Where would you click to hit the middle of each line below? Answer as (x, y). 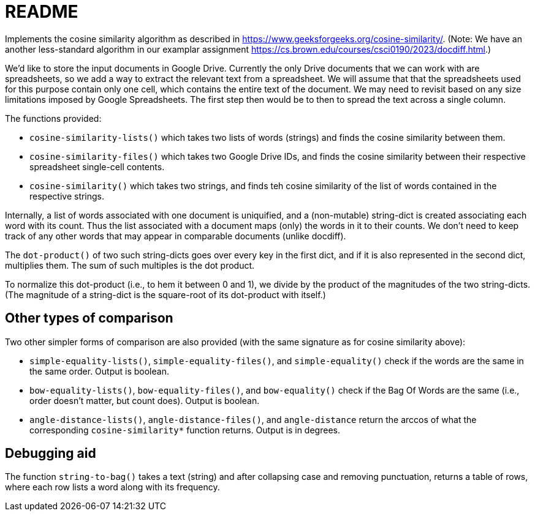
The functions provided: (53, 118)
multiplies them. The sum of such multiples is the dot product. (130, 265)
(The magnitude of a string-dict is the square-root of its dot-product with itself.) (165, 294)
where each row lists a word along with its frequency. (112, 487)
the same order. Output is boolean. (99, 371)
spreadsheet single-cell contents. (97, 166)
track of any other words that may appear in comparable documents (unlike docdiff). (176, 236)
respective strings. (67, 196)
